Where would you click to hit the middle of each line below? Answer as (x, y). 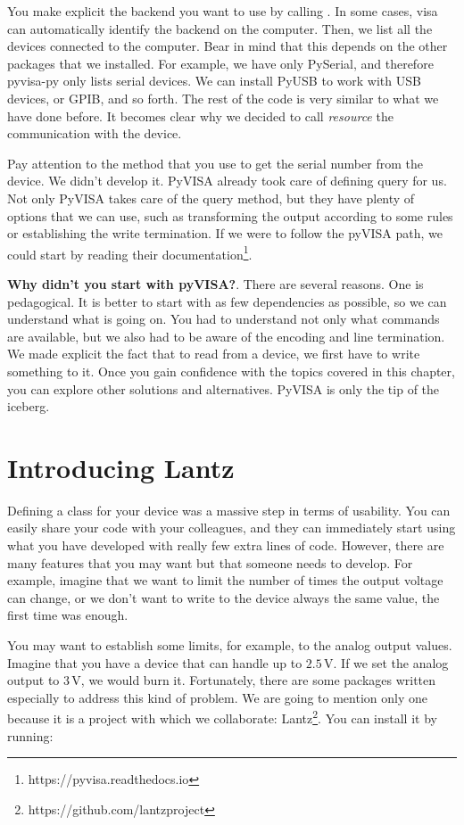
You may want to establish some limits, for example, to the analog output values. (230, 645)
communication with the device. (95, 133)
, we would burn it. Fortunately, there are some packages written (258, 680)
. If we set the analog (391, 662)
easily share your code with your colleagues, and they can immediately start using (232, 528)
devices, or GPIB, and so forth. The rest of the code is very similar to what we (223, 98)
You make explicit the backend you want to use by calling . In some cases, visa (223, 11)
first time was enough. (68, 615)
